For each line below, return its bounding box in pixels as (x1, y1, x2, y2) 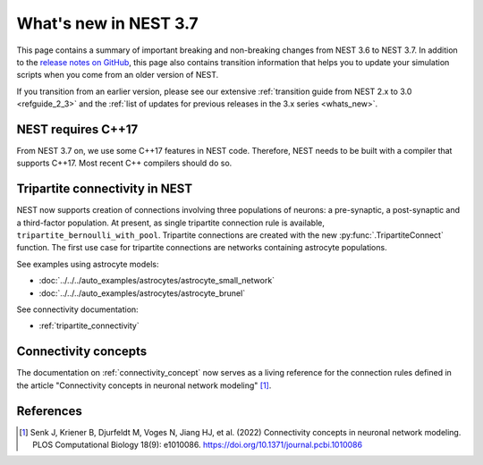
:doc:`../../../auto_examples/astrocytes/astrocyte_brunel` (38, 287, 246, 299)
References (16, 403, 82, 418)
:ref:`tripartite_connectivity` (38, 320, 140, 331)
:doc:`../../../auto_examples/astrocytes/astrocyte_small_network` (38, 275, 275, 286)
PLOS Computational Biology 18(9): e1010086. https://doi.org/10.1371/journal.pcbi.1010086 (32, 439, 362, 451)
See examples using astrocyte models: (16, 258, 159, 269)
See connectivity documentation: (16, 304, 139, 315)
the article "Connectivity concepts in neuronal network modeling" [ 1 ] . (16, 380, 272, 391)
